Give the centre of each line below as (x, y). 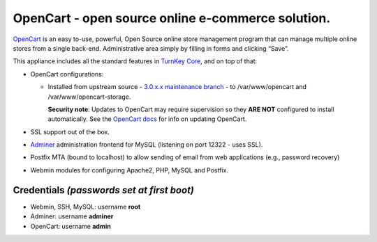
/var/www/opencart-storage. (89, 97)
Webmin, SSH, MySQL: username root (86, 207)
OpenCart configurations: (67, 74)
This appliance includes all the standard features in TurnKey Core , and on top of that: (135, 61)
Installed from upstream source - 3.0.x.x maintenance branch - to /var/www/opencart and (177, 87)
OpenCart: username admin (71, 226)
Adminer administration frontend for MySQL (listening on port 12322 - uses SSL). (147, 145)
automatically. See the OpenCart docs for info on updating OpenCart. (147, 119)
